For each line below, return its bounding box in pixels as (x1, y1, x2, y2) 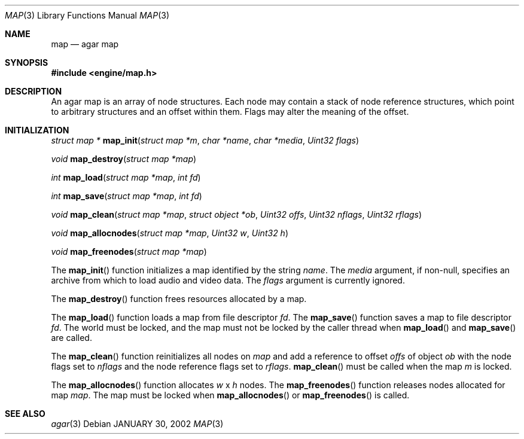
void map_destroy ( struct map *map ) (51, 154, 197, 164)
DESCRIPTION (5, 86, 62, 96)
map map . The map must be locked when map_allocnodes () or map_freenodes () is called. (51, 390, 410, 400)
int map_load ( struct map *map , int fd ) (51, 172, 201, 182)
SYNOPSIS (5, 57, 48, 68)
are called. (51, 333, 92, 343)
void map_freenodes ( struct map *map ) (51, 246, 207, 257)
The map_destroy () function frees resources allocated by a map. (51, 294, 307, 304)
